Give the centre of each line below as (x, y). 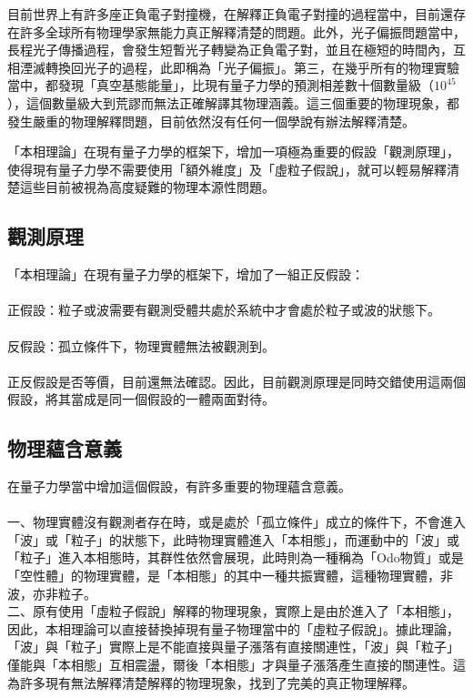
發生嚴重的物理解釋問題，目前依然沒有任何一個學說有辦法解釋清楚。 (211, 121)
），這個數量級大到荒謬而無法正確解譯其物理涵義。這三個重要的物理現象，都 (233, 102)
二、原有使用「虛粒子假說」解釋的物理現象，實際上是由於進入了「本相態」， (233, 611)
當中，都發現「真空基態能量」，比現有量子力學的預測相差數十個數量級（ (221, 85)
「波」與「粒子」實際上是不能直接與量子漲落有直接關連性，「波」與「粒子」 (233, 647)
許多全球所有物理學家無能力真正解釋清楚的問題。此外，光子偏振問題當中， (242, 31)
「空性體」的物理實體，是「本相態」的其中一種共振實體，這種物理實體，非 (230, 576)
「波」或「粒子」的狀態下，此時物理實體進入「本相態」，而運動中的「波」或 (233, 539)
